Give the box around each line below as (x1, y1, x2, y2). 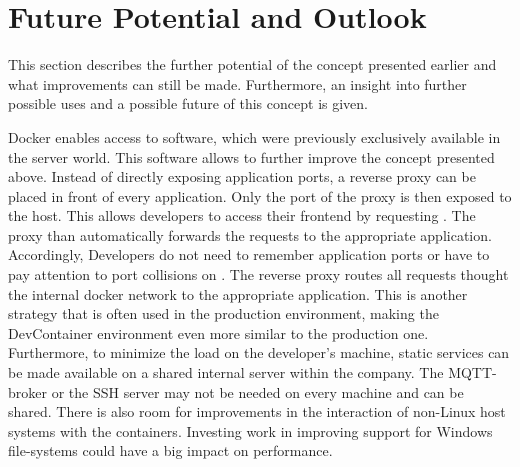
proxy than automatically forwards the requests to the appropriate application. (8, 224, 492, 245)
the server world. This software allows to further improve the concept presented (8, 146, 495, 167)
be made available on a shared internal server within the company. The (8, 362, 444, 383)
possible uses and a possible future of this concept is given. (8, 93, 368, 114)
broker (8, 381, 47, 402)
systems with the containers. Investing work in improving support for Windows (8, 420, 493, 441)
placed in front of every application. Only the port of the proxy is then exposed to (8, 185, 512, 206)
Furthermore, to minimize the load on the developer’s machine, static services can (8, 342, 510, 363)
